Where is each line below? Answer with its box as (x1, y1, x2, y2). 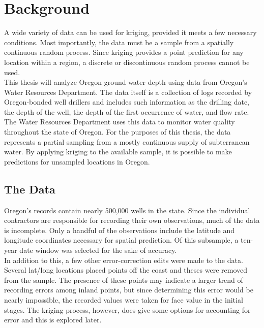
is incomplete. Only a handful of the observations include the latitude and (4, 224, 234, 235)
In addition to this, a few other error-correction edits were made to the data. (4, 254, 243, 265)
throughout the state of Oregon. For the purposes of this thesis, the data (4, 126, 231, 137)
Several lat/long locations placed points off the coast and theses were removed (4, 265, 248, 275)
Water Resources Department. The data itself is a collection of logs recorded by (4, 86, 252, 97)
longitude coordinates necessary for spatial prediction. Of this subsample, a (4, 235, 239, 245)
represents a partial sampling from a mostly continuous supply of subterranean (4, 136, 250, 147)
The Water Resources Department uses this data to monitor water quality (4, 116, 235, 127)
